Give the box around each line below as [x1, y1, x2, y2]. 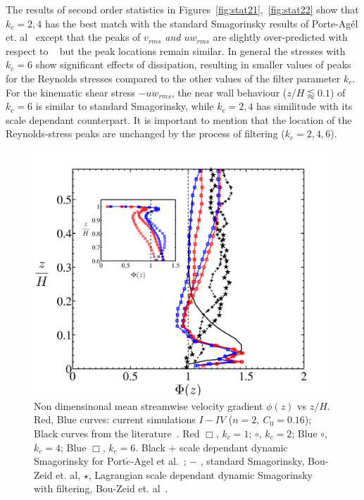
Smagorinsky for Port [34, 454, 127, 468]
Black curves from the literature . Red [34, 425, 200, 440]
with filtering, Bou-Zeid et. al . [34, 481, 168, 496]
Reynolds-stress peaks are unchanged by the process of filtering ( [6, 126, 285, 141]
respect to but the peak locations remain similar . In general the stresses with [6, 43, 346, 58]
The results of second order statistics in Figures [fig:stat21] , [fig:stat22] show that [6, 2, 359, 16]
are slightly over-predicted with [213, 30, 348, 44]
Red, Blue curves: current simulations [34, 412, 196, 427]
